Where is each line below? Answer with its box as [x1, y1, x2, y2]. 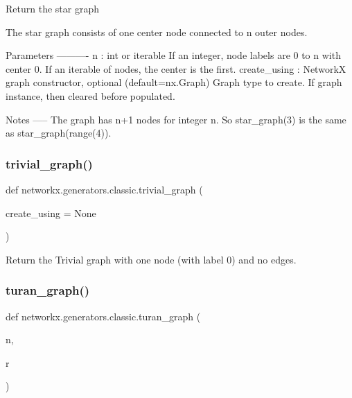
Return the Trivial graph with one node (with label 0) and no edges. [6, 252, 297, 266]
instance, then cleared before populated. [6, 88, 175, 103]
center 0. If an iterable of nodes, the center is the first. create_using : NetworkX [6, 61, 346, 76]
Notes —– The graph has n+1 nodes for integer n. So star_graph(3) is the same [6, 112, 346, 126]
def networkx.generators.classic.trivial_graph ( [6, 182, 203, 196]
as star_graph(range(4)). [6, 126, 112, 140]
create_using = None [6, 205, 96, 220]
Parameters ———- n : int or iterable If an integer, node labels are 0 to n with [6, 48, 341, 62]
